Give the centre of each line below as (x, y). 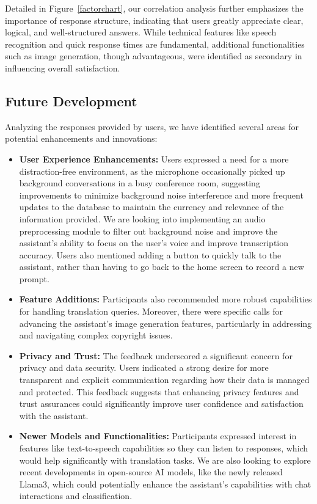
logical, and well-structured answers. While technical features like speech (141, 32)
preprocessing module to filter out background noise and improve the (148, 231)
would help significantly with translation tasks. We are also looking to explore (165, 460)
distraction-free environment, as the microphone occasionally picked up (152, 171)
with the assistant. (54, 415)
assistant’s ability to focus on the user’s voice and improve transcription (154, 243)
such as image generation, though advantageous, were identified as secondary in (154, 56)
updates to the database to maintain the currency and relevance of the (151, 207)
